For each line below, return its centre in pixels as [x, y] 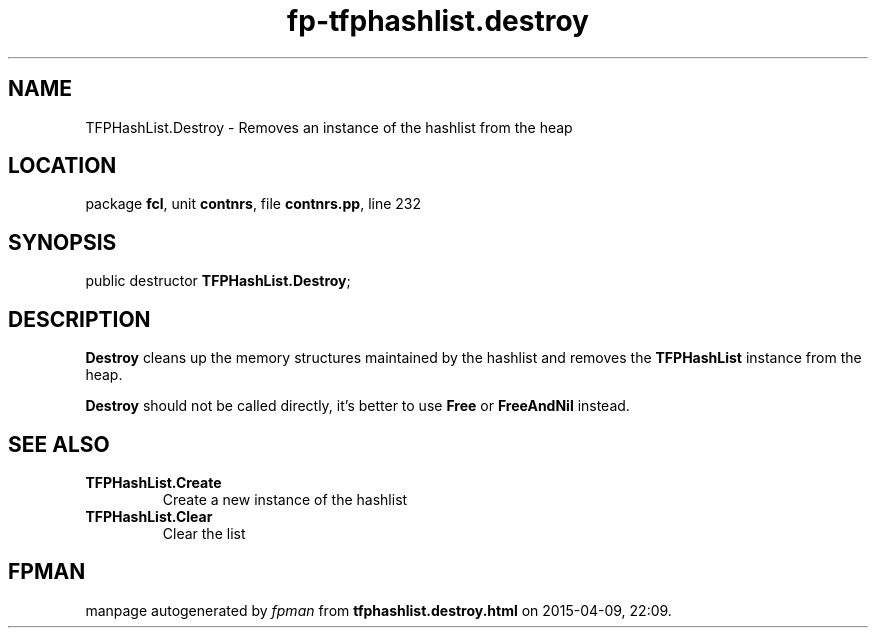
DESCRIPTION [79, 319]
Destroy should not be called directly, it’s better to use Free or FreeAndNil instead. [357, 406]
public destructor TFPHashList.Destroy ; [218, 281]
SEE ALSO [59, 444]
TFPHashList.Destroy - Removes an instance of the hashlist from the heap [329, 127]
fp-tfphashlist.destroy [438, 21]
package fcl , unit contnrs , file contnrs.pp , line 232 [253, 204]
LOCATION [62, 166]
